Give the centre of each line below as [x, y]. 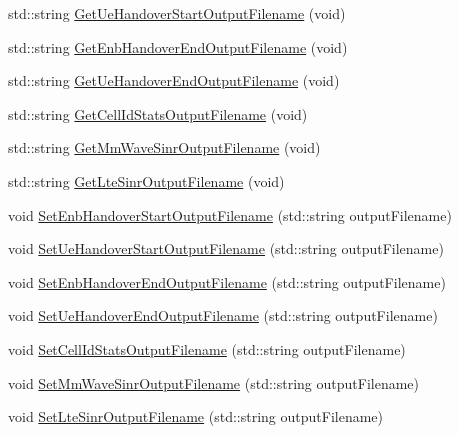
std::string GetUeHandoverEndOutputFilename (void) [174, 80]
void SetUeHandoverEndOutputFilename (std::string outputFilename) [223, 315]
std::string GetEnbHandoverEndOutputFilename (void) [178, 46]
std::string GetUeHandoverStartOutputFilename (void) [177, 13]
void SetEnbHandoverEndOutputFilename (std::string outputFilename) [227, 281]
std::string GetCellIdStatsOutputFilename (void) [158, 113]
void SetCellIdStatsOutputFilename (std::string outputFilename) [207, 348]
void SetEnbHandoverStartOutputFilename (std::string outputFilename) [230, 214]
